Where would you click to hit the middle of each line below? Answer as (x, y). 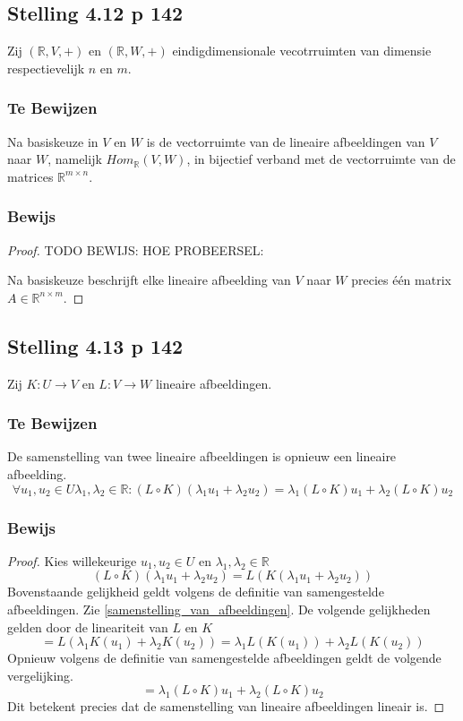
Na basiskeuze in (53, 141)
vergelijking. (40, 675)
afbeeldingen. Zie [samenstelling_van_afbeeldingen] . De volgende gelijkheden (219, 609)
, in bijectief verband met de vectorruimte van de (321, 159)
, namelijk (75, 159)
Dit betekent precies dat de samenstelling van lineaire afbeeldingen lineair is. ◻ (226, 706)
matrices (30, 176)
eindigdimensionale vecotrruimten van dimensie (302, 51)
